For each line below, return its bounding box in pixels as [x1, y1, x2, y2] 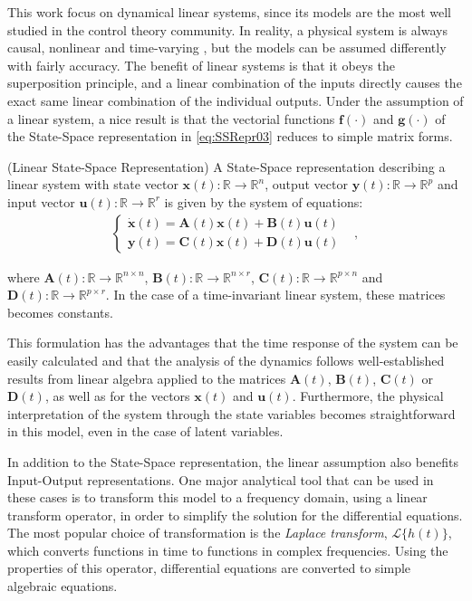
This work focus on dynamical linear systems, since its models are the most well [7, 3, 451, 21]
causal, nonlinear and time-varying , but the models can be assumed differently [7, 38, 447, 57]
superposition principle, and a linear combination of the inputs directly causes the [7, 73, 462, 92]
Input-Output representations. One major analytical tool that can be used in [7, 470, 434, 489]
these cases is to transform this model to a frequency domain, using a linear [7, 488, 428, 507]
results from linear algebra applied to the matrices [7, 368, 286, 387]
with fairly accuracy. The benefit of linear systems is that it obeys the [7, 55, 395, 74]
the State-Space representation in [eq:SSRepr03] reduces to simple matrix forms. [7, 127, 453, 146]
